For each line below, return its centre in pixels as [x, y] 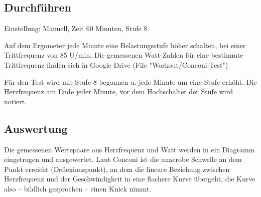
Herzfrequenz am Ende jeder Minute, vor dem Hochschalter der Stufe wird [118, 91]
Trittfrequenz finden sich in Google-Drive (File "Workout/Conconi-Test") [116, 64]
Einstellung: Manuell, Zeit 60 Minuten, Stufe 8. [77, 28]
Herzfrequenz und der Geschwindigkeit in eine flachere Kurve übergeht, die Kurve [130, 179]
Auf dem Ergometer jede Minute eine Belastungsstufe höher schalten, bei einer [125, 45]
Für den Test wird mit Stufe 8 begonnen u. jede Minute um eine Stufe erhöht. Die [130, 81]
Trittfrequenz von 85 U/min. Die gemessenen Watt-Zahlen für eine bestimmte [124, 55]
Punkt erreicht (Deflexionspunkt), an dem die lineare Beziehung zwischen [117, 169]
